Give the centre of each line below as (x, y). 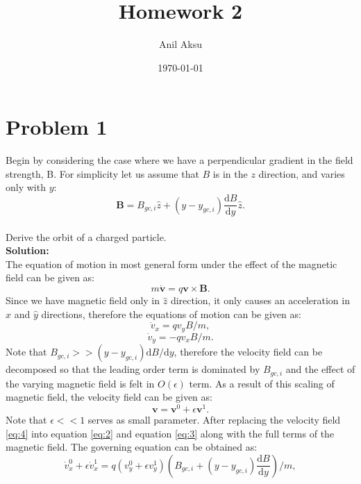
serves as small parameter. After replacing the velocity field (214, 420)
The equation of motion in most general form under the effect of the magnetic (171, 264)
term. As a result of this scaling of (262, 383)
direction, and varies (302, 173)
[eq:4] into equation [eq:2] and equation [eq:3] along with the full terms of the (170, 433)
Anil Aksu (180, 44)
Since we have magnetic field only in (83, 300)
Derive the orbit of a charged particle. (86, 236)
